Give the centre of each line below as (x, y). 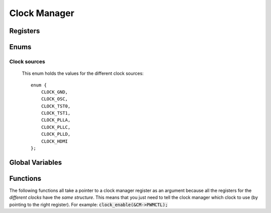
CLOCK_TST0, (56, 106)
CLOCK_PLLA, (56, 120)
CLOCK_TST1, (56, 113)
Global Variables (36, 163)
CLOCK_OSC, (54, 99)
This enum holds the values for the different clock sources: (83, 73)
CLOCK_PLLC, (56, 127)
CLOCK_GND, (54, 92)
